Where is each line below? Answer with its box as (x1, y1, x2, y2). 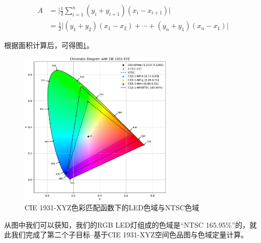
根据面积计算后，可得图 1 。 (4, 40, 94, 51)
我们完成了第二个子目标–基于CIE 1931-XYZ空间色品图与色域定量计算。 (11, 229, 248, 240)
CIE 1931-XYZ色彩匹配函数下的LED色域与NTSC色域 (25, 202, 200, 213)
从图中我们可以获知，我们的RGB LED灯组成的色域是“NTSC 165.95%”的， (4, 219, 250, 230)
